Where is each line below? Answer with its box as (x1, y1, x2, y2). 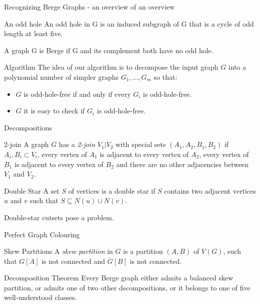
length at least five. (4, 28, 63, 39)
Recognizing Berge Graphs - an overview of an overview (4, 2, 175, 12)
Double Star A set (4, 185, 59, 196)
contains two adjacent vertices (164, 185, 256, 196)
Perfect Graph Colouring (4, 229, 80, 239)
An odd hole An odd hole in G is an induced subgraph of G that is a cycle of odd (4, 18, 254, 29)
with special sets (115, 139, 166, 149)
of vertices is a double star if (68, 185, 155, 196)
